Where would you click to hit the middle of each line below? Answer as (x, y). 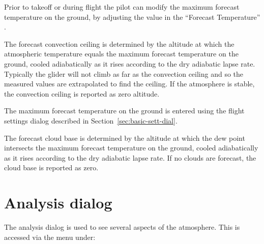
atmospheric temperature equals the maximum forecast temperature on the (121, 54)
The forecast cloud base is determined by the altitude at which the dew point (125, 138)
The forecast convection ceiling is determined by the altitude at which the (119, 43)
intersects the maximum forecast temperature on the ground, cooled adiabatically (131, 148)
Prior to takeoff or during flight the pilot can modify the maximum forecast (122, 7)
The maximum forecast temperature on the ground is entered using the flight (124, 111)
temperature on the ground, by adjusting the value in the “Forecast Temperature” (132, 17)
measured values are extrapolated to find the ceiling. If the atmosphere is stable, (129, 84)
